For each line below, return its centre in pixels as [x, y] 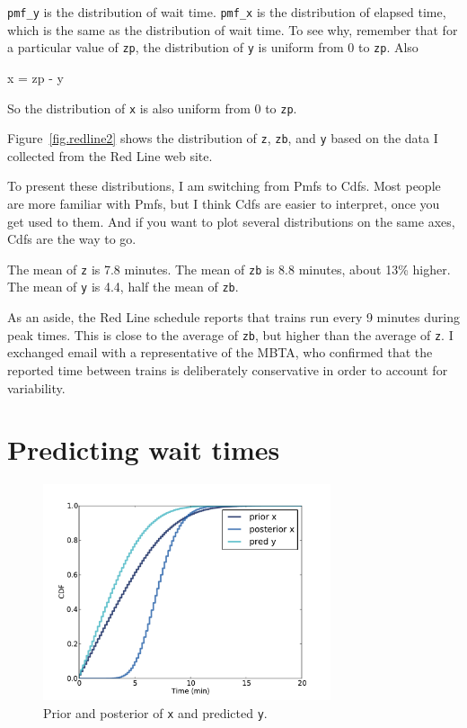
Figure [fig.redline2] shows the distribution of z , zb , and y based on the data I [223, 138]
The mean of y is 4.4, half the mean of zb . [123, 287]
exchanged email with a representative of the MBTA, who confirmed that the [220, 352]
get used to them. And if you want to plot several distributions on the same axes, [231, 221]
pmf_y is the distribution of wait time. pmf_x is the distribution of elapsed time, [227, 12]
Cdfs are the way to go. [72, 239]
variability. [36, 387]
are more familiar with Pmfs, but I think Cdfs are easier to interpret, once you [224, 203]
